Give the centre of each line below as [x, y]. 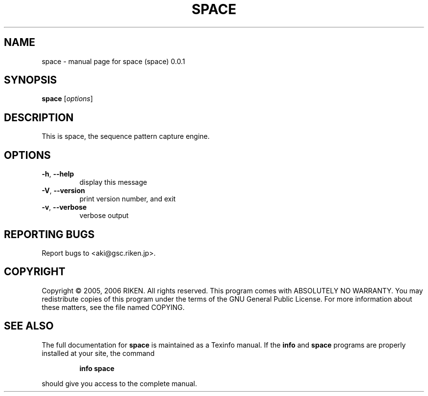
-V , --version [63, 191]
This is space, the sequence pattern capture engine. [126, 136]
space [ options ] [67, 99]
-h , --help [58, 174]
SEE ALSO [29, 326]
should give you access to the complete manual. [119, 383]
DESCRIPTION [39, 117]
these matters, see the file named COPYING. [113, 307]
